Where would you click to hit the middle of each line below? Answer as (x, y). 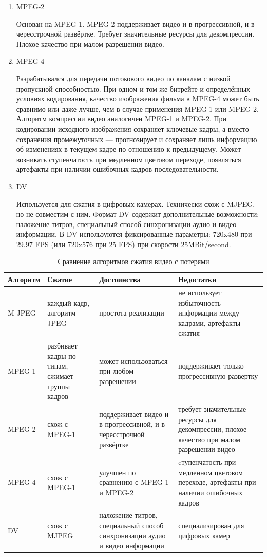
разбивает (62, 346)
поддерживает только (211, 366)
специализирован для (211, 525)
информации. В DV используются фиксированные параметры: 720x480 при (134, 234)
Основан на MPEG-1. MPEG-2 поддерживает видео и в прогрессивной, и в (135, 23)
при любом (117, 371)
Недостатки (197, 279)
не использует (200, 292)
